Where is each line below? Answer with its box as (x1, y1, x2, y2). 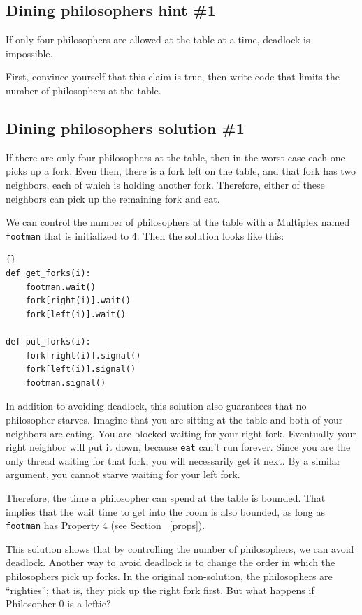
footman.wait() (25, 282, 96, 292)
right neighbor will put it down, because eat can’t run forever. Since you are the (6, 440, 351, 454)
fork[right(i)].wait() (25, 296, 131, 306)
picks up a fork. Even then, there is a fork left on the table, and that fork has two (6, 164, 356, 178)
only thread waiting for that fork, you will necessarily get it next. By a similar (6, 453, 341, 468)
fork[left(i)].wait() (25, 309, 126, 319)
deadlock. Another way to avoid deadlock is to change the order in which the (6, 555, 335, 570)
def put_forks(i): (6, 336, 91, 347)
